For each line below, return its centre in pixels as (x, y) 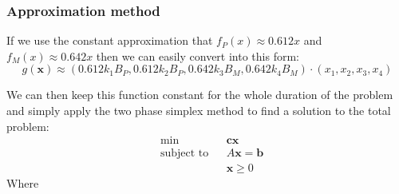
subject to (184, 154)
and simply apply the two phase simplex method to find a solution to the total (199, 110)
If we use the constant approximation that (110, 40)
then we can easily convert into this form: (198, 55)
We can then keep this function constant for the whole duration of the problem (200, 95)
